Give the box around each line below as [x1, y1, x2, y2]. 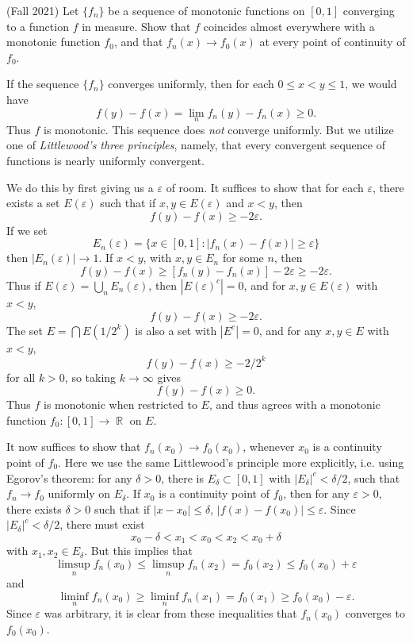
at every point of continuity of [259, 33, 406, 50]
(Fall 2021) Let [6, 2, 79, 18]
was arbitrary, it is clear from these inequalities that [44, 605, 297, 622]
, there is [161, 469, 204, 486]
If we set [6, 221, 48, 238]
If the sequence [6, 75, 79, 92]
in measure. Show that [82, 17, 191, 34]
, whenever [243, 438, 295, 455]
